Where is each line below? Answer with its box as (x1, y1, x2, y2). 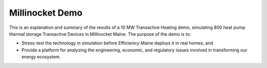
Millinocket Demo (9, 7, 83, 18)
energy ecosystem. (21, 54, 61, 60)
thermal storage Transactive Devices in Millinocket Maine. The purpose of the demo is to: (9, 31, 191, 37)
